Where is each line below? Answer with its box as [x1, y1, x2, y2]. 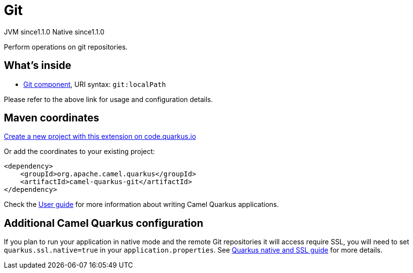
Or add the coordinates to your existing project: [4, 147, 155, 156]
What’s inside [4, 59, 71, 72]
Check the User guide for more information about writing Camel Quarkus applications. [4, 200, 279, 209]
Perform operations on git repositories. [4, 42, 128, 51]
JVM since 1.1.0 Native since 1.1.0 [4, 27, 105, 36]
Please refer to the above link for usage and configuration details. [4, 95, 213, 103]
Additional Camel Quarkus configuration [4, 217, 203, 229]
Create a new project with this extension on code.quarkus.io [4, 132, 196, 141]
